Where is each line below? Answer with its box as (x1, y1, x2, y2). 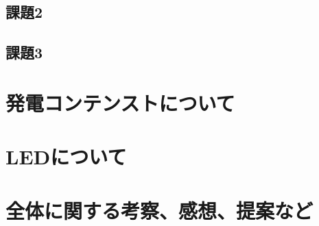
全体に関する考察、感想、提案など (5, 196, 314, 224)
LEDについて (5, 142, 127, 171)
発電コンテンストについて (5, 88, 235, 116)
